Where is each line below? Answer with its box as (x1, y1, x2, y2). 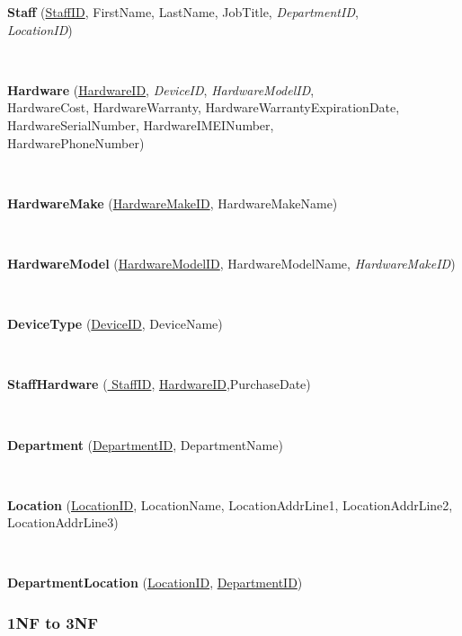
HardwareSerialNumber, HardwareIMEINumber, (7, 115, 274, 134)
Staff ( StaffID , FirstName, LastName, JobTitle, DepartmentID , (7, 3, 359, 21)
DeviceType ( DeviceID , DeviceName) (7, 314, 223, 333)
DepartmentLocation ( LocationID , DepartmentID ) (7, 573, 303, 592)
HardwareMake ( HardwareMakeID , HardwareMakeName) (7, 193, 338, 212)
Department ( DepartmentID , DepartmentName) (7, 435, 283, 454)
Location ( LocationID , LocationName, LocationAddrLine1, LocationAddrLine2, (7, 495, 453, 514)
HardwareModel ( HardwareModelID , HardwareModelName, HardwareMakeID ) (7, 253, 456, 272)
